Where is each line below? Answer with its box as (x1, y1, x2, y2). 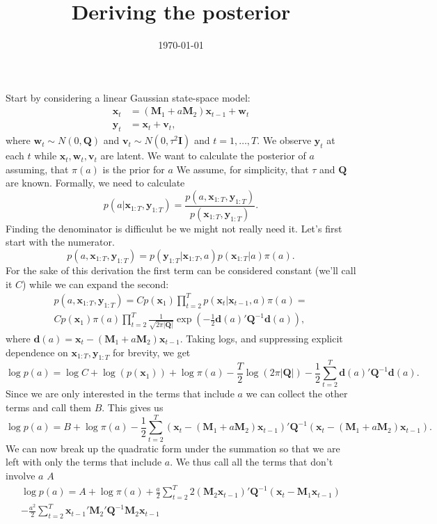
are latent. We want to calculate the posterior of (100, 148, 306, 163)
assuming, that (6, 161, 69, 176)
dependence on (6, 344, 68, 359)
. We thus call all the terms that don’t (170, 454, 333, 469)
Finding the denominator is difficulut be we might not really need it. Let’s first (6, 221, 342, 235)
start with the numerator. (6, 235, 115, 249)
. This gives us (102, 400, 164, 415)
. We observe (257, 133, 312, 148)
